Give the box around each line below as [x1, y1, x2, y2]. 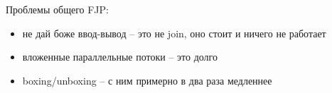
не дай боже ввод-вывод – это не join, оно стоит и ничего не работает [22, 25, 326, 40]
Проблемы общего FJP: [6, 2, 109, 16]
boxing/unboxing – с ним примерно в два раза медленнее [22, 73, 272, 87]
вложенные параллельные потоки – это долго [22, 49, 218, 64]
